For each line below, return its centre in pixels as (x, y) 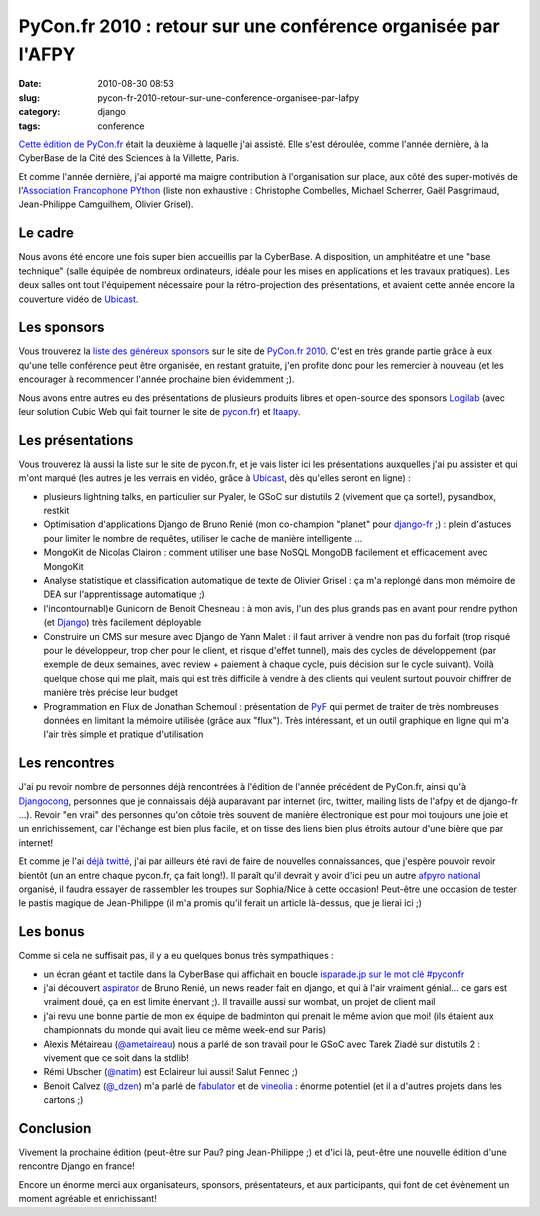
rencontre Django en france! (76, 1166)
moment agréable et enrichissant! (87, 1199)
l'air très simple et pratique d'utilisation (123, 734)
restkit (56, 511)
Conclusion (55, 1128)
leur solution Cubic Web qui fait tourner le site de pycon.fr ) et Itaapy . (159, 412)
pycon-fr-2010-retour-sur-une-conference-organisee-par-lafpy (228, 97)
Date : (30, 84)
